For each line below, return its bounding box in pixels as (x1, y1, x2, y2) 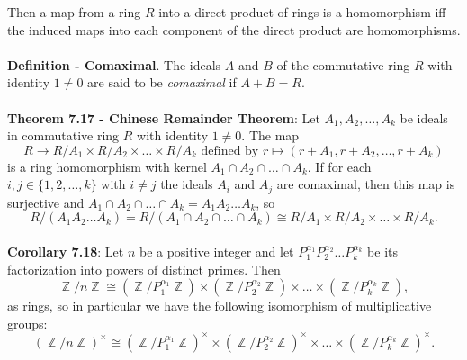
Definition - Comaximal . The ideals (7, 55, 221, 74)
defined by (201, 144, 259, 157)
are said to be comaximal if (87, 73, 237, 92)
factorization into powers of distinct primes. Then (7, 259, 281, 278)
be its (367, 241, 399, 260)
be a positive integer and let (139, 241, 294, 260)
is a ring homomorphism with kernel (7, 157, 207, 175)
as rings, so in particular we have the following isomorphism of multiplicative (7, 296, 432, 315)
